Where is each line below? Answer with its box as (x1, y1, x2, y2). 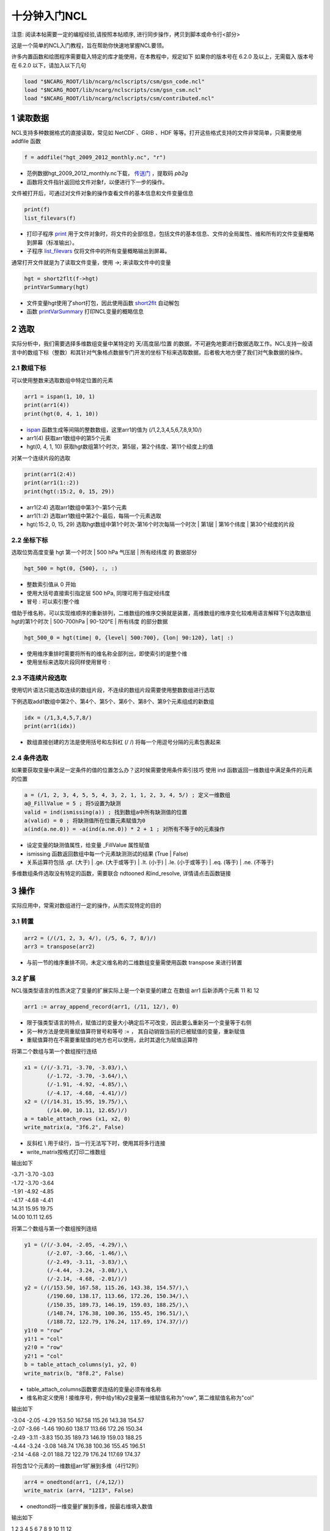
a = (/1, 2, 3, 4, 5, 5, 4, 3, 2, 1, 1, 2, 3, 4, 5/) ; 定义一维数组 (24, 791, 230, 799)
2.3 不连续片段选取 (11, 674, 67, 682)
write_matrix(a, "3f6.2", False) (24, 1124, 125, 1131)
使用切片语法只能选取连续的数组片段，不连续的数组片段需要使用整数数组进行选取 (11, 687, 215, 694)
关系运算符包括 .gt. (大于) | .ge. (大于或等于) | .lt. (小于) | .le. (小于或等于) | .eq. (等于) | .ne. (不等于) (26, 859, 274, 866)
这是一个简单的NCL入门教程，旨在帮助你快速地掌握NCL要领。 (11, 42, 167, 49)
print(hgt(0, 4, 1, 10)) (24, 410, 99, 417)
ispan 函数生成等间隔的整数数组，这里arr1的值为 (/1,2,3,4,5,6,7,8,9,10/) (26, 426, 202, 433)
